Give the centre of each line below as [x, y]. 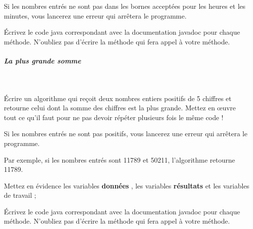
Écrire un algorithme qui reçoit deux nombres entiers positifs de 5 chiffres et [118, 98]
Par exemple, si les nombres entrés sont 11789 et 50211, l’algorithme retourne [120, 159]
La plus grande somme [43, 60]
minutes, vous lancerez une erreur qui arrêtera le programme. [95, 15]
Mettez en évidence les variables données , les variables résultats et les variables [127, 185]
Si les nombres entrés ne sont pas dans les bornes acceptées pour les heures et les [125, 6]
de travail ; [20, 195]
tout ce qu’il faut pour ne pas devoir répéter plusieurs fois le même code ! [114, 117]
